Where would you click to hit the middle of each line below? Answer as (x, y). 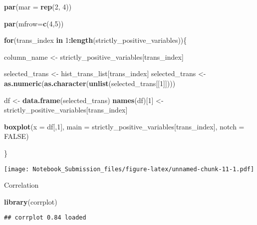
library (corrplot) (31, 201)
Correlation (21, 185)
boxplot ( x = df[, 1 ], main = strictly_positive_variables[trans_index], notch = (124, 126)
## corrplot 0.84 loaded (45, 218)
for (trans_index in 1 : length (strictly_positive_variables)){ (96, 40)
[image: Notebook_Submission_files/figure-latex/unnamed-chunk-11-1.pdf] (129, 169)
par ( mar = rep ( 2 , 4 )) (38, 6)
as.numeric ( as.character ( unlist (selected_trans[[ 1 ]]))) (90, 83)
